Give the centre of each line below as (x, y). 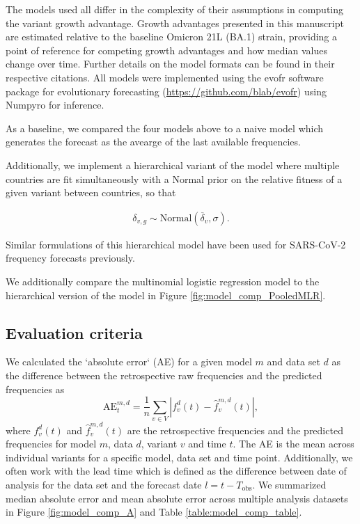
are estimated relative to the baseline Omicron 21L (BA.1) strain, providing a (172, 37)
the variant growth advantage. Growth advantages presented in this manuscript (175, 23)
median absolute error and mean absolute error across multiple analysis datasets (177, 498)
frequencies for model (51, 444)
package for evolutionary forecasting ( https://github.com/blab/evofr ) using (166, 91)
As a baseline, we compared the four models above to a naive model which (165, 128)
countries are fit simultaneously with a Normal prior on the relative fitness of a (174, 178)
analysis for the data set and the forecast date (104, 484)
